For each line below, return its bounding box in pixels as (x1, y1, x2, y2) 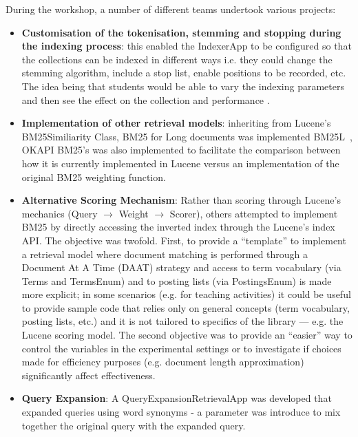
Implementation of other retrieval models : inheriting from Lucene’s (21, 116, 331, 130)
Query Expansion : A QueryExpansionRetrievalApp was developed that (21, 391, 332, 405)
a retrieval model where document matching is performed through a (21, 246, 308, 261)
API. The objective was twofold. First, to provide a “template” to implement (21, 233, 346, 247)
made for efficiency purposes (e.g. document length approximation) (21, 354, 304, 369)
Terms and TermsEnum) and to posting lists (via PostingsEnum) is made (21, 273, 332, 288)
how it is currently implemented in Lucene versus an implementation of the (21, 156, 339, 170)
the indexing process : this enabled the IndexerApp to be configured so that (21, 39, 352, 53)
